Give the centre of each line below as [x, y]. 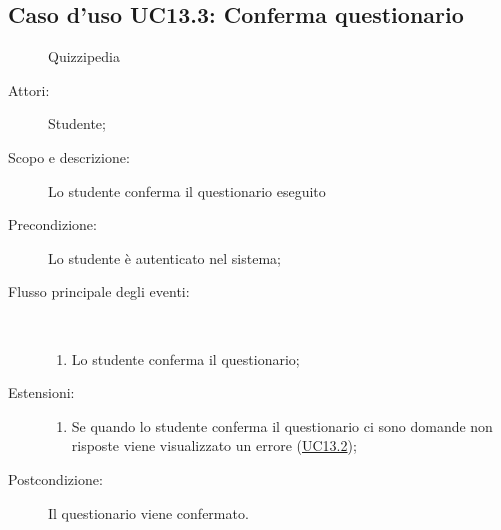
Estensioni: [41, 392]
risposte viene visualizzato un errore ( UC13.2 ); [214, 445]
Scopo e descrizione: [69, 156]
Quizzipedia [84, 56]
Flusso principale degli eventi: [99, 291]
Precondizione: [52, 224]
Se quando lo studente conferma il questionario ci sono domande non [282, 425]
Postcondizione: [55, 478]
